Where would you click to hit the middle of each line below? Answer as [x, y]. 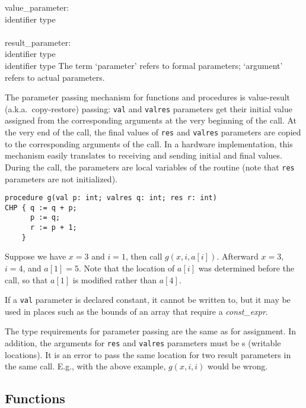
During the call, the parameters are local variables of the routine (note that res [150, 167]
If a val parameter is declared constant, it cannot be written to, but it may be [148, 300]
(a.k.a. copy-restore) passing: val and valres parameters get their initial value [149, 108]
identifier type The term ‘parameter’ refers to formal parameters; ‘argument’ [144, 65]
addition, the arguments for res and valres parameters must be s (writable [143, 343]
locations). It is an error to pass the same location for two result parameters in [148, 354]
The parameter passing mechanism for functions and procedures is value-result [148, 97]
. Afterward [238, 256]
